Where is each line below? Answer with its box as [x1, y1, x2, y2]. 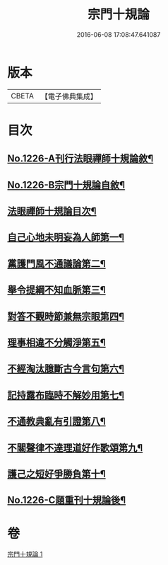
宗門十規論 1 [7, 550, 43, 559]
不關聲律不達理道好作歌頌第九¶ [7, 442, 143, 454]
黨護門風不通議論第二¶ [7, 258, 106, 270]
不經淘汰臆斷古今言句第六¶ [7, 363, 125, 375]
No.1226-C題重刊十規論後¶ [7, 494, 126, 506]
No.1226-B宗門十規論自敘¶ [7, 178, 126, 191]
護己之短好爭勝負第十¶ [7, 468, 106, 480]
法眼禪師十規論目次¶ [7, 205, 97, 217]
